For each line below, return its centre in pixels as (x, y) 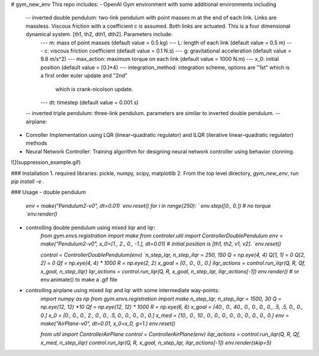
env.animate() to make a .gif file (79, 279)
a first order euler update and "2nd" (84, 76)
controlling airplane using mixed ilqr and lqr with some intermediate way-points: (123, 290)
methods (36, 143)
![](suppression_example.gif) (46, 162)
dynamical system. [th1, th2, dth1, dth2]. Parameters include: (99, 34)
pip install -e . (27, 182)
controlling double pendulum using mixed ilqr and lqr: (91, 227)
